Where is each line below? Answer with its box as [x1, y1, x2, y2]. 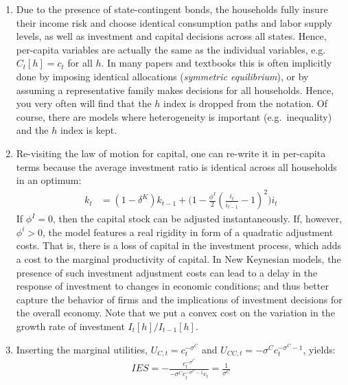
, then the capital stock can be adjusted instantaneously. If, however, [52, 211, 343, 226]
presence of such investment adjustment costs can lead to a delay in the [16, 265, 318, 279]
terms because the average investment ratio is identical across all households [16, 159, 337, 174]
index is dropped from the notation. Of [163, 96, 328, 110]
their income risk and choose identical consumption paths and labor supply [16, 15, 333, 30]
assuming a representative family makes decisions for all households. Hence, [16, 82, 334, 97]
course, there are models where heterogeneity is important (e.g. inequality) [16, 109, 332, 124]
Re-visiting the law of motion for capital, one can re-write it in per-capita [16, 145, 326, 160]
